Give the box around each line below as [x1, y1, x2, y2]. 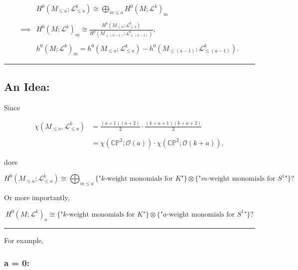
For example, [4, 235, 44, 246]
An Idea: [4, 78, 50, 94]
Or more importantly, [4, 192, 70, 202]
